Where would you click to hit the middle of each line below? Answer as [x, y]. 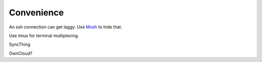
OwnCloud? [21, 53]
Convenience [36, 12]
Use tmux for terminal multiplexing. [44, 36]
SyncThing [20, 44]
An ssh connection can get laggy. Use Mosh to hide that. [65, 27]
